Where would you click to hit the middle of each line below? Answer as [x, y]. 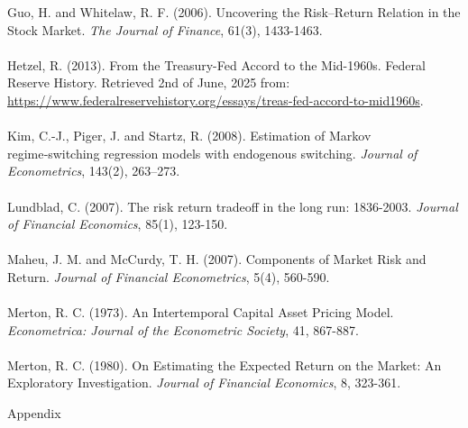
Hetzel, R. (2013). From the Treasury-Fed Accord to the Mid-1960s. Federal [216, 64]
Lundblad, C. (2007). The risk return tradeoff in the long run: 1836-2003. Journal [233, 206]
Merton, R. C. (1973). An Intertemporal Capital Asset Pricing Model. [201, 312]
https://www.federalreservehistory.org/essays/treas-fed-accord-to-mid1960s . [216, 100]
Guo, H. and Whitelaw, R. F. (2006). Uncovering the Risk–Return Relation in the [234, 12]
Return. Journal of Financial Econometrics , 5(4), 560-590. [169, 276]
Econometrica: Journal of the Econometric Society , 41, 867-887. [183, 329]
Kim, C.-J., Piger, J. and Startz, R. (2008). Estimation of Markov [189, 136]
